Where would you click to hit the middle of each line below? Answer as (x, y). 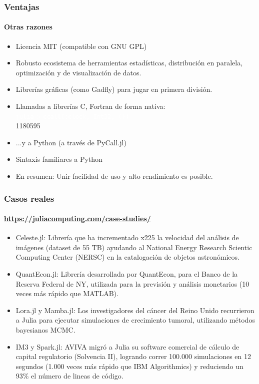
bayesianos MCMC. (45, 330)
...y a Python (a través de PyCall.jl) (71, 142)
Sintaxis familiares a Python (59, 159)
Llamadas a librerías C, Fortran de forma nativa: (90, 106)
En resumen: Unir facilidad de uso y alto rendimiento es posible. (114, 176)
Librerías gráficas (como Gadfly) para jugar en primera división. (114, 89)
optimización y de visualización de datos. (78, 72)
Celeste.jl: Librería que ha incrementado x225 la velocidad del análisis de (127, 237)
